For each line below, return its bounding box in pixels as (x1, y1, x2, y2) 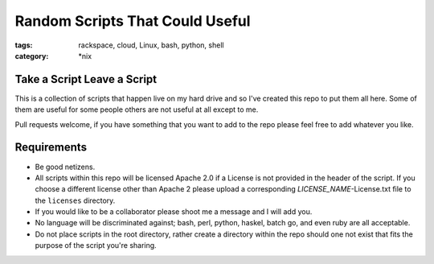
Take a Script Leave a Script (14, 72, 158, 86)
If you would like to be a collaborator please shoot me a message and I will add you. (35, 207, 313, 217)
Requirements (14, 141, 88, 155)
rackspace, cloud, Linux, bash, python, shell (78, 40, 224, 50)
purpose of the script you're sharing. (35, 241, 157, 250)
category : (14, 51, 49, 60)
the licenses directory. (35, 196, 116, 205)
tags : (14, 40, 33, 50)
